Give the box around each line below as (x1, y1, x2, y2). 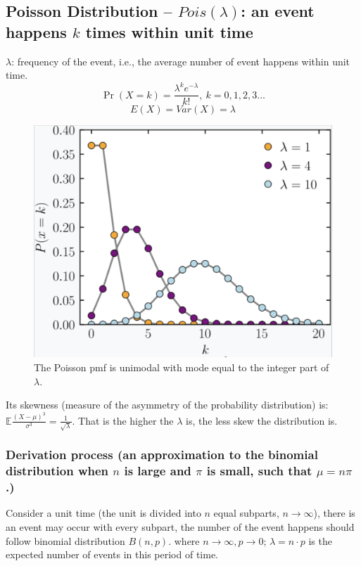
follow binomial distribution (6, 533, 125, 548)
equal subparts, (213, 506, 279, 520)
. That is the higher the (72, 413, 174, 427)
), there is (313, 506, 355, 520)
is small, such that (206, 462, 312, 480)
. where (168, 533, 200, 548)
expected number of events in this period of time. (6, 547, 219, 562)
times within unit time (85, 20, 253, 42)
